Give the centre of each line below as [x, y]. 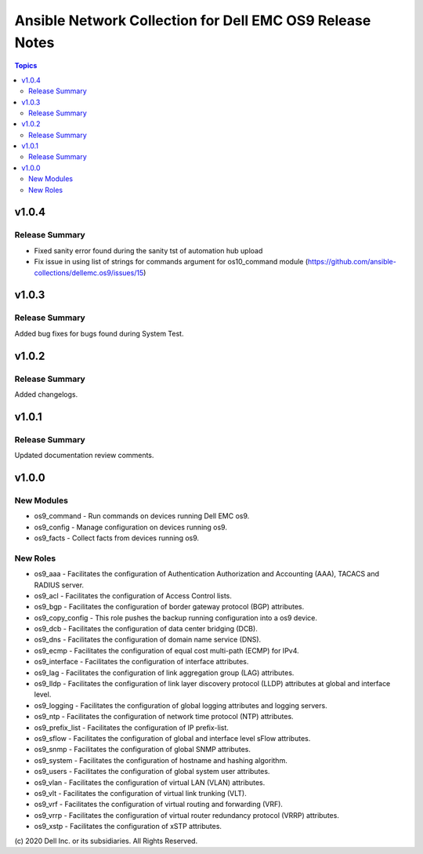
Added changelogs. [46, 394]
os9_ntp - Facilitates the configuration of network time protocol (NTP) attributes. [164, 717]
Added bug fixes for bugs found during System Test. [99, 333]
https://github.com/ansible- [352, 262]
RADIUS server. [59, 585]
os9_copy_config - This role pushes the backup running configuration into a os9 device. [175, 618]
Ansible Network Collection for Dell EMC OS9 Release [193, 20]
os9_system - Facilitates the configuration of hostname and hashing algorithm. [161, 760]
